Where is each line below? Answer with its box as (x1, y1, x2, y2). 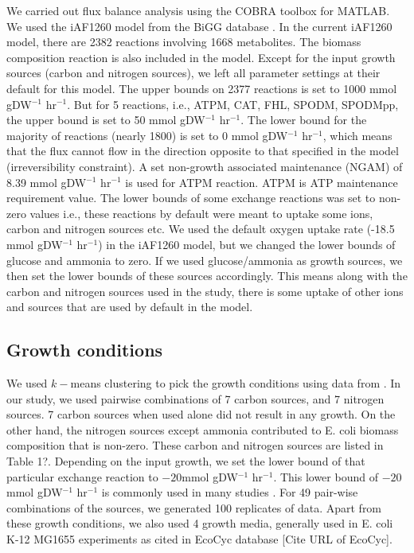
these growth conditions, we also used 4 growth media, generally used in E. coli (6, 515, 393, 532)
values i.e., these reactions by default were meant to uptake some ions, (29, 204, 373, 221)
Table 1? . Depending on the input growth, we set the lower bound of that (6, 453, 365, 469)
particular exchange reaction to (6, 468, 158, 485)
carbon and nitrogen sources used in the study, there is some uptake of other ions (6, 282, 404, 299)
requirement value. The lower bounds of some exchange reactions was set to (6, 189, 376, 206)
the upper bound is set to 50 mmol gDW (6, 111, 205, 128)
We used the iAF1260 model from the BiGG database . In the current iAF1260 (6, 18, 393, 34)
